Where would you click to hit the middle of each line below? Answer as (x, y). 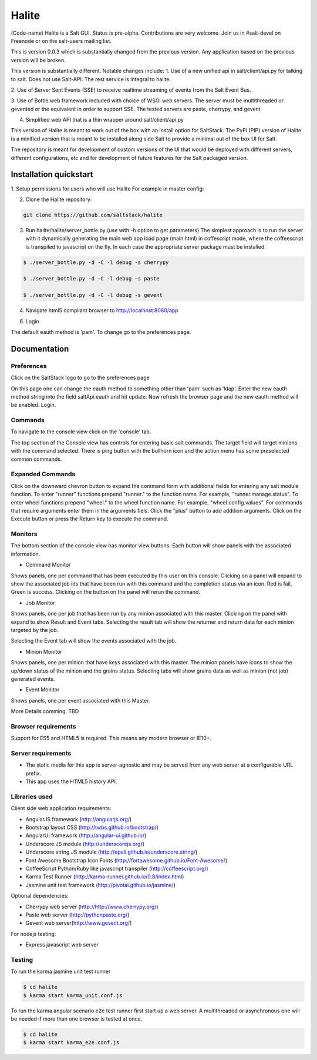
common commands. (36, 459)
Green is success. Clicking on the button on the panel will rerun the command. (106, 592)
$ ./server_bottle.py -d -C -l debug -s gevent (93, 295)
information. (26, 554)
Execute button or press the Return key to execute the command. (90, 519)
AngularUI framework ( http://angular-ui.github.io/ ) (86, 835)
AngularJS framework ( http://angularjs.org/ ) (79, 819)
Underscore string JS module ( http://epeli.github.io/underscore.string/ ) (112, 852)
